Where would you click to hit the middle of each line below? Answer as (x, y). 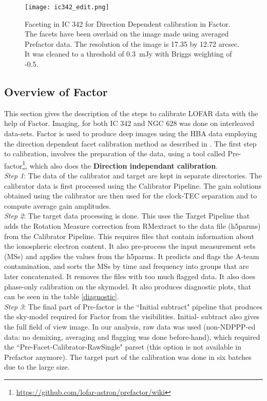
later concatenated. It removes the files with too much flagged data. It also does (130, 276)
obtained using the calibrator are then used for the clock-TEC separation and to (131, 196)
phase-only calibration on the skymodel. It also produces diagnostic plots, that (128, 286)
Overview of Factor (56, 92)
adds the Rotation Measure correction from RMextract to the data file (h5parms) (132, 226)
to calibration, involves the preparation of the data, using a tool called (115, 153)
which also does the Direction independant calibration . (123, 165)
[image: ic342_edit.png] (67, 7)
